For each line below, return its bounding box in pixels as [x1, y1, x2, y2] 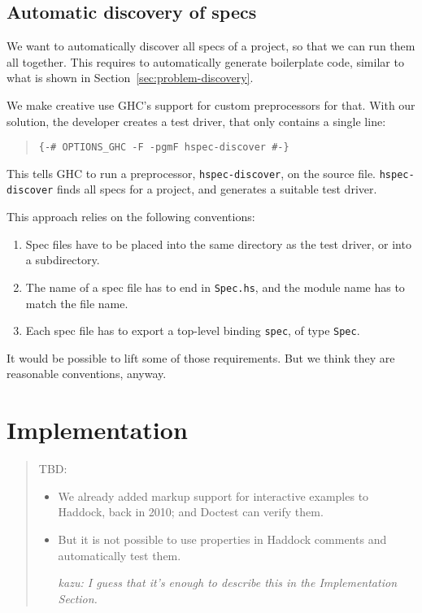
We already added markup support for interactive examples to [58, 487, 369, 504]
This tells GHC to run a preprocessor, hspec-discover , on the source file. [7, 164, 376, 181]
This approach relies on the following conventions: [7, 208, 255, 225]
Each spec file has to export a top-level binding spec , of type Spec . [25, 322, 360, 339]
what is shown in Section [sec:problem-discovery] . [7, 69, 254, 86]
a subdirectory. [25, 251, 100, 268]
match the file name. [25, 294, 128, 311]
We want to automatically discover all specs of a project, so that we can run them [7, 37, 415, 54]
